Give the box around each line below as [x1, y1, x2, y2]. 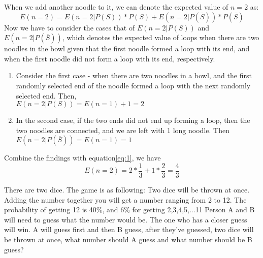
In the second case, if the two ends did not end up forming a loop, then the [16, 115, 250, 125]
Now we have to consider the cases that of [4, 22, 135, 33]
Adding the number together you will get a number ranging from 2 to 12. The [4, 194, 247, 205]
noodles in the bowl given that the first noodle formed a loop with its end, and [4, 43, 250, 54]
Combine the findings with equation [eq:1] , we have [4, 152, 161, 163]
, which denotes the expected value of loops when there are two [62, 32, 259, 43]
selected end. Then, [16, 90, 77, 101]
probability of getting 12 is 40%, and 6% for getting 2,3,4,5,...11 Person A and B [4, 204, 255, 215]
